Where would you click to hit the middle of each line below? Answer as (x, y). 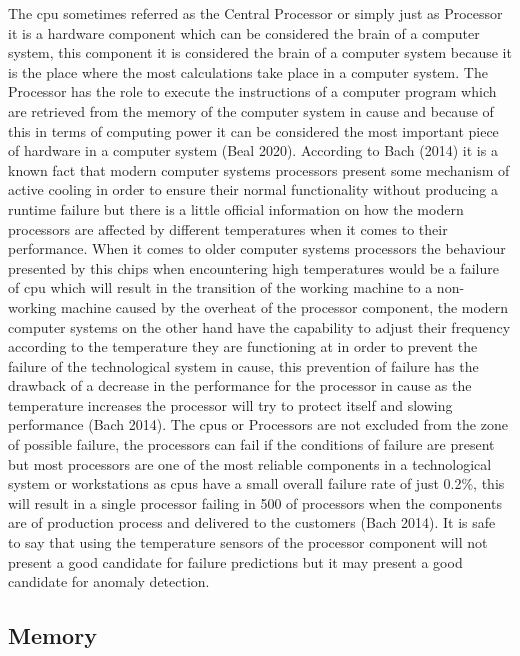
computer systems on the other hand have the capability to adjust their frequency (259, 326)
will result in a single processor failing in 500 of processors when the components (255, 502)
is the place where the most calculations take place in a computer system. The (248, 71)
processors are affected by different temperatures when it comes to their (228, 228)
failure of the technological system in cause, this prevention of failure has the (243, 365)
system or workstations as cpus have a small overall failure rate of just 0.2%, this (256, 483)
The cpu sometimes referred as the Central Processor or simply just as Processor (255, 13)
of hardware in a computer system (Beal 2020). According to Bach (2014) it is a (253, 150)
